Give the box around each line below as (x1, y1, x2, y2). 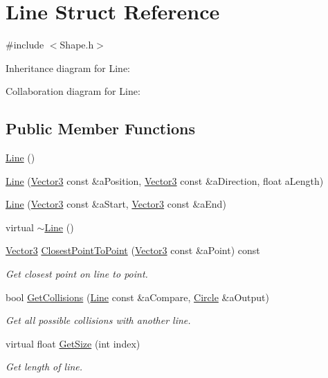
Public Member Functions (6, 118, 195, 139)
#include (6, 37, 44, 52)
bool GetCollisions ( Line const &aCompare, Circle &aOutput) (6, 289, 269, 304)
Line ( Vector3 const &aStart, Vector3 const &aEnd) (6, 197, 226, 211)
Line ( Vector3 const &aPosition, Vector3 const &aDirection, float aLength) (6, 173, 324, 188)
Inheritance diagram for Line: (6, 60, 130, 75)
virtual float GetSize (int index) (6, 336, 140, 350)
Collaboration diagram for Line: (6, 84, 140, 98)
